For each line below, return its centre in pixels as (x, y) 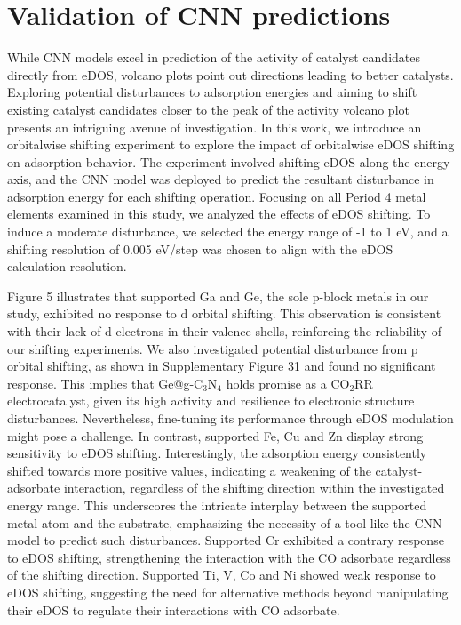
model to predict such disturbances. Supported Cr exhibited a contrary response (226, 540)
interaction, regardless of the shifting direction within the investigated (254, 488)
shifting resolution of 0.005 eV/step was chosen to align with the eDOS (200, 248)
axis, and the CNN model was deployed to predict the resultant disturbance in (221, 179)
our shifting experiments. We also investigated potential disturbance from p (213, 348)
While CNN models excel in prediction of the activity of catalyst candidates (214, 57)
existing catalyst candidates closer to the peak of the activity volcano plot (208, 109)
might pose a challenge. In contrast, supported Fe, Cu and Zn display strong (215, 435)
